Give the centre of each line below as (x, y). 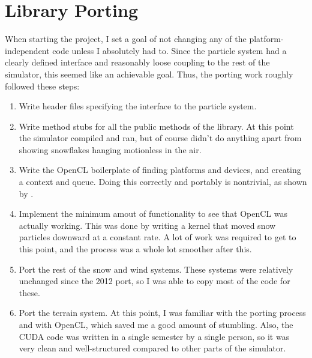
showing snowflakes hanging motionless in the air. (110, 149)
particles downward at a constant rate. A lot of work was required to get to (157, 237)
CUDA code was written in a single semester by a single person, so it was (154, 336)
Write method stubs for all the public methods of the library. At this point (156, 126)
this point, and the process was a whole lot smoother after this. (135, 249)
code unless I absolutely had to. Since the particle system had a (169, 50)
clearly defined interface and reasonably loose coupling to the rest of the (137, 62)
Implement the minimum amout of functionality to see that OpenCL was (153, 214)
